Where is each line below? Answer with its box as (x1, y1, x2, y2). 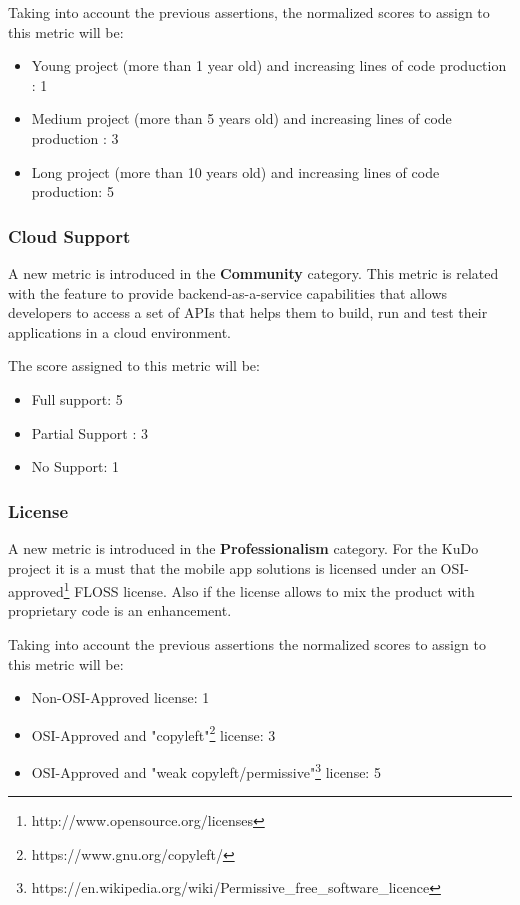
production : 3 (31, 127, 119, 148)
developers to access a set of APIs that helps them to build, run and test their (8, 302, 488, 323)
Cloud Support (8, 223, 131, 248)
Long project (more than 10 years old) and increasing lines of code (31, 161, 440, 182)
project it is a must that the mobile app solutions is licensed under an (8, 557, 436, 578)
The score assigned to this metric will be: (8, 355, 260, 376)
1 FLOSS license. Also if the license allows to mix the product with (63, 578, 475, 601)
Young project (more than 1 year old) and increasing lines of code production (31, 55, 507, 76)
